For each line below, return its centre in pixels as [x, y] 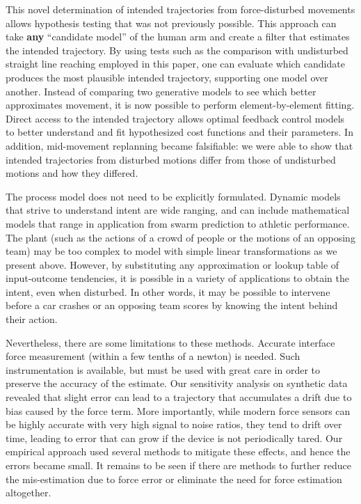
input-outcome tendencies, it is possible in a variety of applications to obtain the [177, 278]
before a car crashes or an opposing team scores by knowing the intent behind [172, 305]
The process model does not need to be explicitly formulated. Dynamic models [173, 196]
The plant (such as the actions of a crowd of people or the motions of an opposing [180, 237]
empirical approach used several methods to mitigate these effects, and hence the [178, 451]
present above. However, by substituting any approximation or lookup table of [173, 264]
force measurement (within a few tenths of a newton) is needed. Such [153, 356]
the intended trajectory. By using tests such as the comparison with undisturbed [177, 50]
